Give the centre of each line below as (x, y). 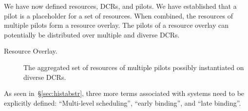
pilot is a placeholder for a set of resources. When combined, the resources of (119, 15)
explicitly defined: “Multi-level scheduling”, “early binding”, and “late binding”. (123, 102)
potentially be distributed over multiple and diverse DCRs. (92, 34)
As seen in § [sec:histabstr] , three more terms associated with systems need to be (124, 93)
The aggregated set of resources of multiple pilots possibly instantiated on (134, 67)
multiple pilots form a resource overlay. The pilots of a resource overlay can (116, 25)
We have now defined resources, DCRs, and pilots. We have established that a (120, 6)
